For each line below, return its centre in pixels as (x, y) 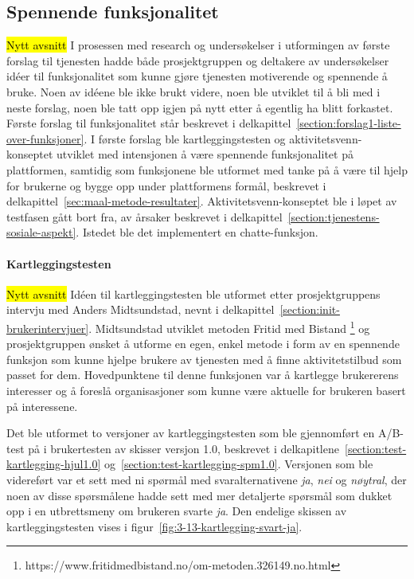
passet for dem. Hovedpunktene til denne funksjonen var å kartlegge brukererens (203, 375)
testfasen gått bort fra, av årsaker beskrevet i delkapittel (145, 216)
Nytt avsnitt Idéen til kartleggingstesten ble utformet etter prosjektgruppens (193, 293)
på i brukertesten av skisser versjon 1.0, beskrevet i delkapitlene (184, 448)
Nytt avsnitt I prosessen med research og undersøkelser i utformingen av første (198, 45)
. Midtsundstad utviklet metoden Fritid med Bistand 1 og (229, 327)
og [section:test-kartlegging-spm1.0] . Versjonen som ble (238, 464)
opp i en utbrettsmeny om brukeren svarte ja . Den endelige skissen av (177, 511)
